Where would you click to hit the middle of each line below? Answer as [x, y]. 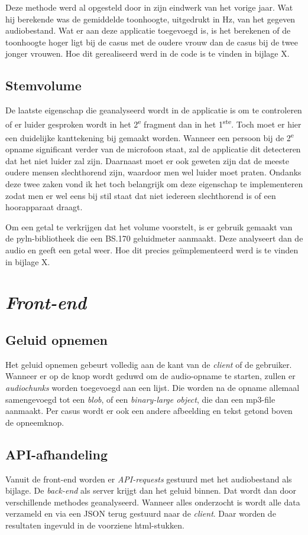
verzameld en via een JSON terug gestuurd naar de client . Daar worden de [141, 513]
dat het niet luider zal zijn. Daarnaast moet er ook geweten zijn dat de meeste [147, 160]
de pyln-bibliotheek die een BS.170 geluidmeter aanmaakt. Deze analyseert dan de [154, 238]
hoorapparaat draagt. [44, 207]
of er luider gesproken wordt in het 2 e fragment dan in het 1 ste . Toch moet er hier [153, 123]
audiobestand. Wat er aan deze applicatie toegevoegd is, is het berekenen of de [148, 30]
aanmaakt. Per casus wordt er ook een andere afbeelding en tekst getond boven [149, 411]
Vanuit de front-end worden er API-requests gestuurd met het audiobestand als [149, 479]
